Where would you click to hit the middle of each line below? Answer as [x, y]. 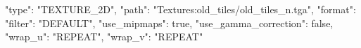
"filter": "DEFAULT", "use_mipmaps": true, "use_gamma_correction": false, [169, 23]
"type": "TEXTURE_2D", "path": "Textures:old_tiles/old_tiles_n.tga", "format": [180, 9]
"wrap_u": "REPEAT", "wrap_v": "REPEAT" [104, 37]
